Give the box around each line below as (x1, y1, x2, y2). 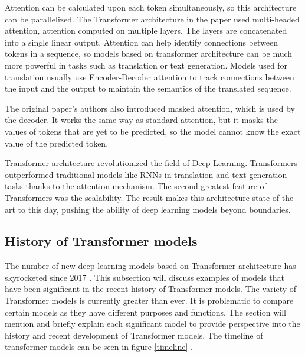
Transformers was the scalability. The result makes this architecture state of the (5, 191, 294, 203)
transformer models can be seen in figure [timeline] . (5, 340, 193, 353)
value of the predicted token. (5, 137, 109, 149)
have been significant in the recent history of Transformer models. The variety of (5, 283, 297, 295)
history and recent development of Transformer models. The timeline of (5, 329, 263, 341)
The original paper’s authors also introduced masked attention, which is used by (5, 102, 295, 114)
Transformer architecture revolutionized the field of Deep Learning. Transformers (5, 157, 298, 169)
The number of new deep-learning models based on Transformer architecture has (5, 259, 296, 272)
